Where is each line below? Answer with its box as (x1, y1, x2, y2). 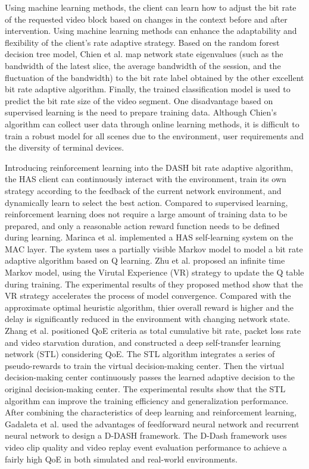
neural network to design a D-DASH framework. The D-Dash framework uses (5, 429, 287, 442)
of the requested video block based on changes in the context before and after (5, 12, 288, 25)
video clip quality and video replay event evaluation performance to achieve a (5, 440, 287, 453)
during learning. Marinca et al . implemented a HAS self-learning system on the (5, 231, 294, 243)
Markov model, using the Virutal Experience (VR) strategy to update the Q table (5, 266, 304, 279)
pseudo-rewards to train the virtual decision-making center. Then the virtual (5, 359, 285, 371)
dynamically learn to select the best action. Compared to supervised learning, (5, 196, 288, 208)
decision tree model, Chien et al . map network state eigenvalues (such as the (5, 48, 283, 60)
